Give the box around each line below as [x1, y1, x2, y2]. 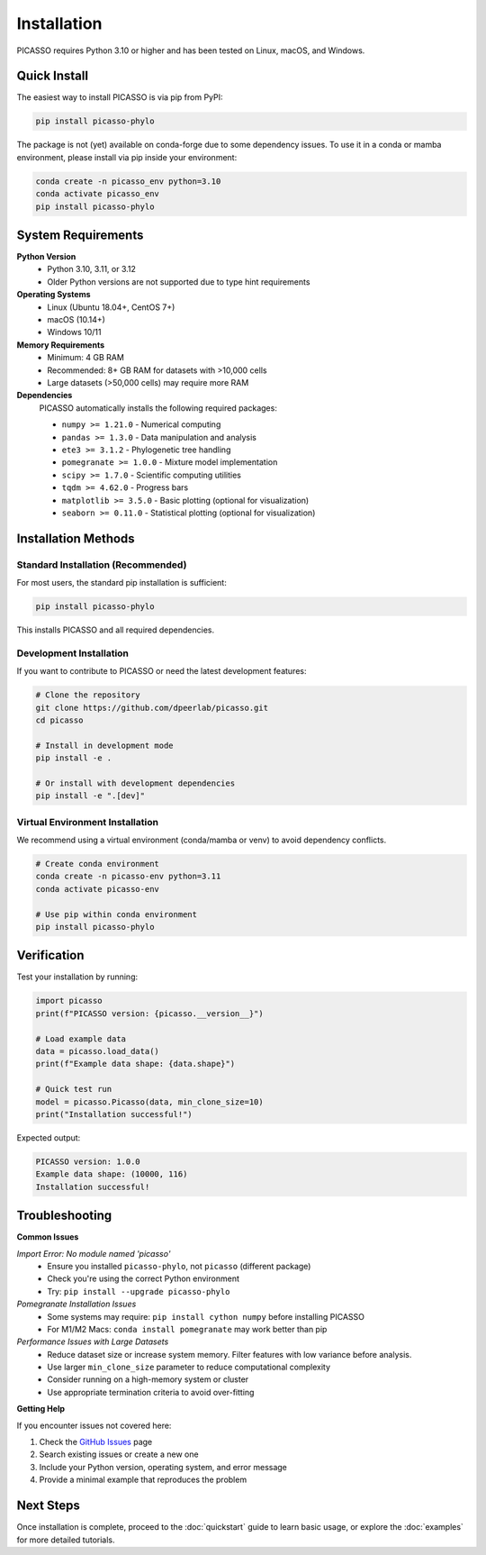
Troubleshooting [16, 1208, 112, 1223]
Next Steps [16, 1498, 80, 1514]
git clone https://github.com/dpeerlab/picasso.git [35, 703, 269, 713]
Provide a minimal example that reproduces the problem [39, 1474, 247, 1486]
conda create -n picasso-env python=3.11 [35, 871, 221, 882]
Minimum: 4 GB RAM [47, 352, 125, 363]
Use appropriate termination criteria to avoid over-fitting [47, 1387, 255, 1397]
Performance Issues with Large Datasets [16, 1336, 169, 1347]
